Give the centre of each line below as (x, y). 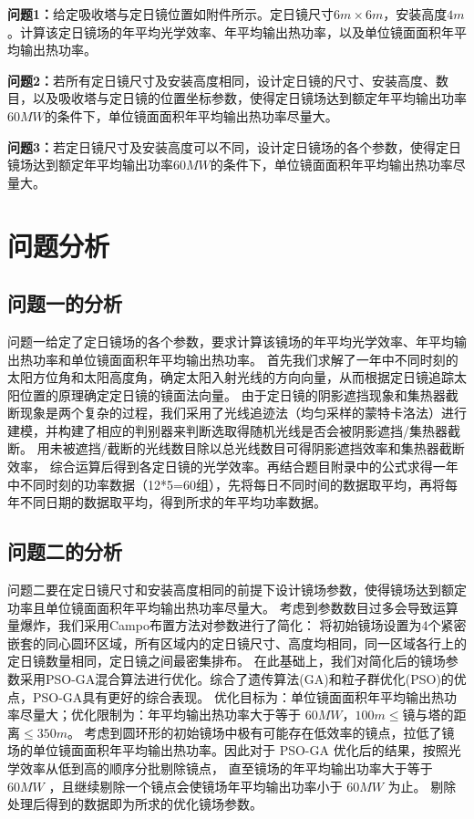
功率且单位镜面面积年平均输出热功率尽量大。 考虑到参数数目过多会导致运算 (233, 607)
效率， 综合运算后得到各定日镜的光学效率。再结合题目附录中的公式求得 (220, 467)
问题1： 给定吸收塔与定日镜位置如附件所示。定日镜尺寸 (171, 14)
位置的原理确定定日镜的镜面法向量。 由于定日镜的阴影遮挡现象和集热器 (232, 394)
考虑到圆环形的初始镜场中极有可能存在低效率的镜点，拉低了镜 (269, 732)
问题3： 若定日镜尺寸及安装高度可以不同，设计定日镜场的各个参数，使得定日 (235, 146)
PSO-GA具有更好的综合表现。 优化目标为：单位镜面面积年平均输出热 (238, 696)
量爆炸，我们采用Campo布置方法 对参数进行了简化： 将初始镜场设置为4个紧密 (237, 625)
